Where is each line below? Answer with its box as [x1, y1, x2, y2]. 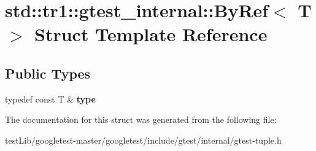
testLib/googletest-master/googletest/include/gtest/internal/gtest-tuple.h [5, 133, 282, 146]
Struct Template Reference [34, 21, 268, 47]
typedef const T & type [5, 92, 96, 105]
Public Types [5, 63, 91, 82]
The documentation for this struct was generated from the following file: [5, 113, 277, 126]
